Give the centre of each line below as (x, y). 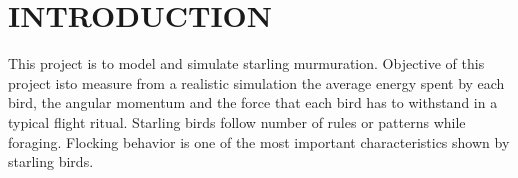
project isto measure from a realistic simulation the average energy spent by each (256, 82)
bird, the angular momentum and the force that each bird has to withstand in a (253, 102)
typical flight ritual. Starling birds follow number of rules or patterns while (237, 121)
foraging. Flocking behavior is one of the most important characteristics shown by (259, 141)
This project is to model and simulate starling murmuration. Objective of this (246, 63)
